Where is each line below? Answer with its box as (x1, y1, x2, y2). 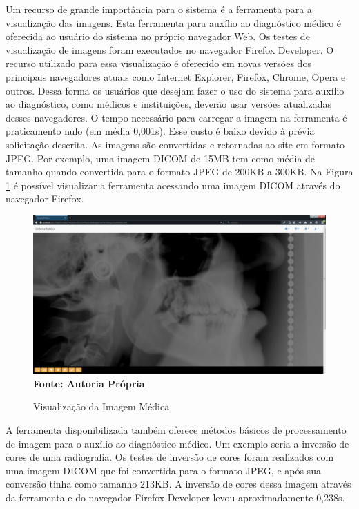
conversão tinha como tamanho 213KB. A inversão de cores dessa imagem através (6, 477, 351, 491)
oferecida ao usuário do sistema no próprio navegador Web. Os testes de (6, 29, 310, 44)
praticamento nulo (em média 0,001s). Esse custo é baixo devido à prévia (6, 124, 315, 138)
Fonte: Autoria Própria (33, 376, 145, 390)
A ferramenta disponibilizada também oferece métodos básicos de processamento (6, 423, 347, 437)
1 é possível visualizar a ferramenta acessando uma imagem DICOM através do (6, 177, 340, 192)
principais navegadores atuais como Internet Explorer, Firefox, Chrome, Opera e (6, 69, 346, 84)
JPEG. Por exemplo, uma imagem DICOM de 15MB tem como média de (6, 151, 316, 165)
